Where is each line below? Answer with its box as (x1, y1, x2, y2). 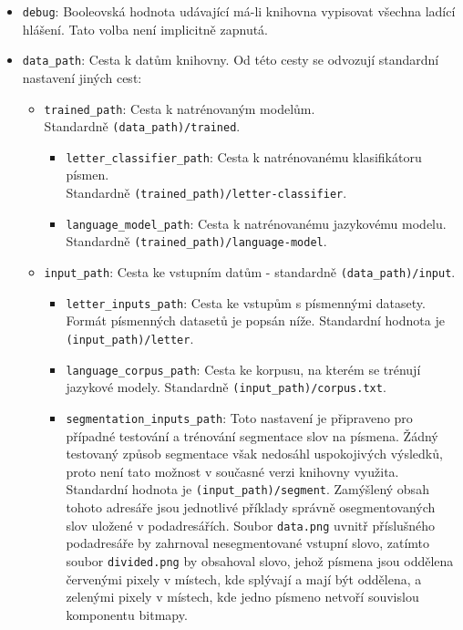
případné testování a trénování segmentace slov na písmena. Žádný (66, 426, 438, 445)
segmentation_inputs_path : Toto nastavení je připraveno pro (66, 408, 413, 427)
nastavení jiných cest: (22, 67, 142, 87)
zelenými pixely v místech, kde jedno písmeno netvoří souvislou (66, 587, 419, 606)
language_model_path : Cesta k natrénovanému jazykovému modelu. (66, 213, 447, 232)
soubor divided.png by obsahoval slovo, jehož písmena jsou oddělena (66, 551, 454, 570)
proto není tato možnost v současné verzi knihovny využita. (66, 461, 399, 480)
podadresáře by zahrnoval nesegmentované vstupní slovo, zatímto (66, 533, 430, 553)
